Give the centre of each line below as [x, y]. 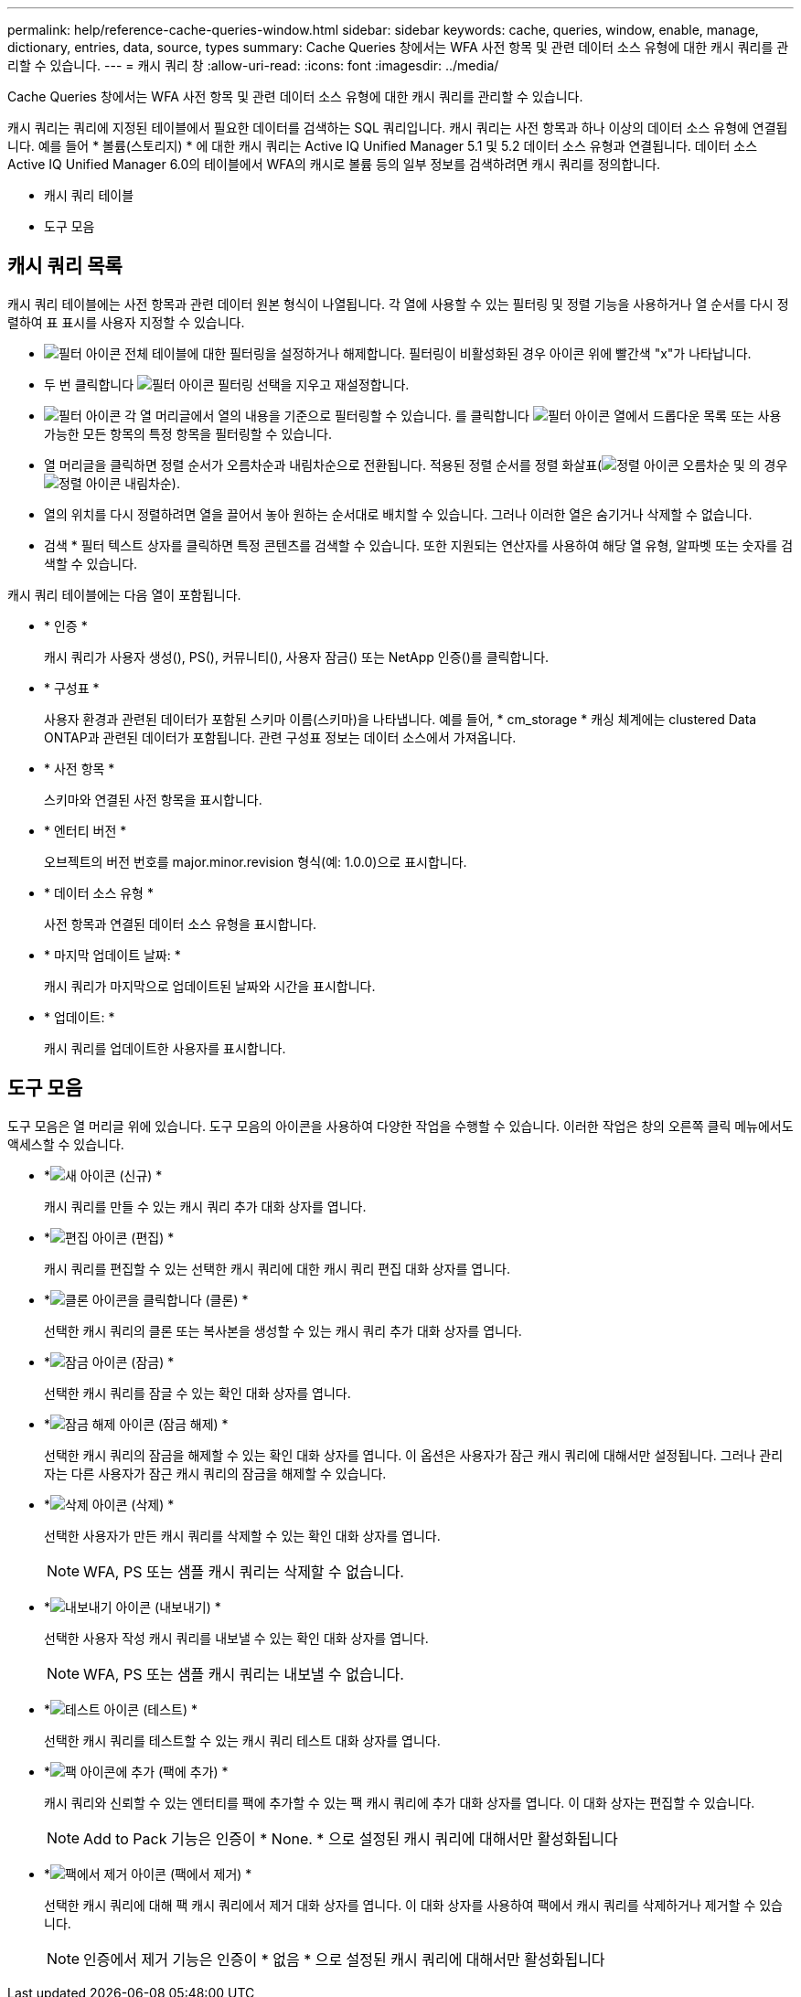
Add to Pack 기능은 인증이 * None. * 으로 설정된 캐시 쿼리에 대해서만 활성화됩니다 [351, 1838]
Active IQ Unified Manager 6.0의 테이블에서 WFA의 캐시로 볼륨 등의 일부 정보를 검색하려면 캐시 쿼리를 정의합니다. [334, 164]
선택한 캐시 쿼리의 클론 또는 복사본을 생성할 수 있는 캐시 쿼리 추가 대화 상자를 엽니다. [283, 1330]
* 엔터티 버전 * [85, 830]
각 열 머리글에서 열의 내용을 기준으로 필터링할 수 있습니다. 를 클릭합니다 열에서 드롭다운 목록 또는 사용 [453, 415]
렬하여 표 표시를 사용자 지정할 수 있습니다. [126, 322]
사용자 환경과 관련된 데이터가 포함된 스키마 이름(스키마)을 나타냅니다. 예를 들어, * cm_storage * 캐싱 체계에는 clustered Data [400, 719]
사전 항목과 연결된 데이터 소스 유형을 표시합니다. [181, 924]
